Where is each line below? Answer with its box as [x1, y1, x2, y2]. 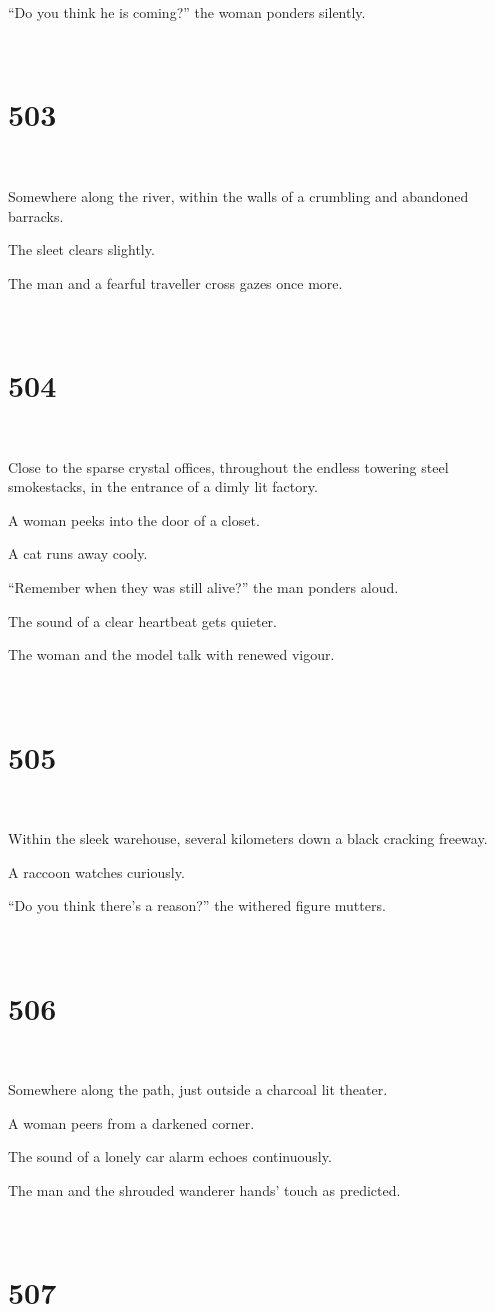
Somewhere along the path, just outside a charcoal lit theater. [8, 1079, 388, 1100]
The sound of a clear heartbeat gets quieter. [8, 610, 277, 631]
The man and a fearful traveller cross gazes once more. [8, 272, 343, 293]
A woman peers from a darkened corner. [8, 1112, 255, 1133]
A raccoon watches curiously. [8, 861, 185, 882]
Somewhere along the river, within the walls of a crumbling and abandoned [8, 185, 469, 206]
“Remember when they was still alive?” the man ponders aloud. [8, 576, 399, 597]
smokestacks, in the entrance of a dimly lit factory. [8, 476, 318, 497]
